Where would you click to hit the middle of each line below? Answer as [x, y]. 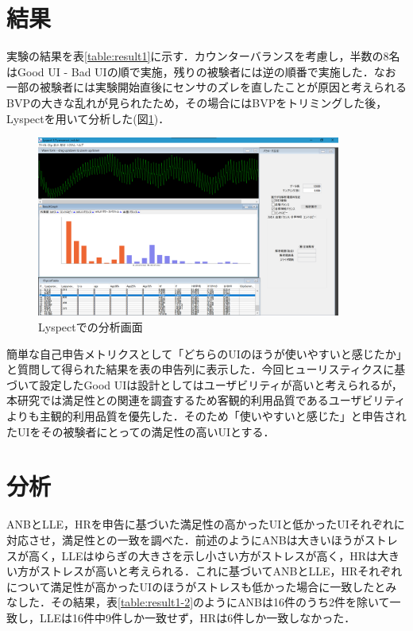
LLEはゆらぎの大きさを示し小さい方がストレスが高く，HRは [219, 555]
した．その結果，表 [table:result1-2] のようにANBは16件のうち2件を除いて [203, 602]
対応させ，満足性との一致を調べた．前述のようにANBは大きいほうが [185, 539]
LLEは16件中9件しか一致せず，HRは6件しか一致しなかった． [197, 617]
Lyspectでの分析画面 [91, 327]
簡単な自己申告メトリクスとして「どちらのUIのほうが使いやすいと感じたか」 [204, 353]
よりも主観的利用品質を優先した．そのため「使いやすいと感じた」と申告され [206, 416]
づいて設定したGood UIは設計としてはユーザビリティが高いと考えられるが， [205, 384]
